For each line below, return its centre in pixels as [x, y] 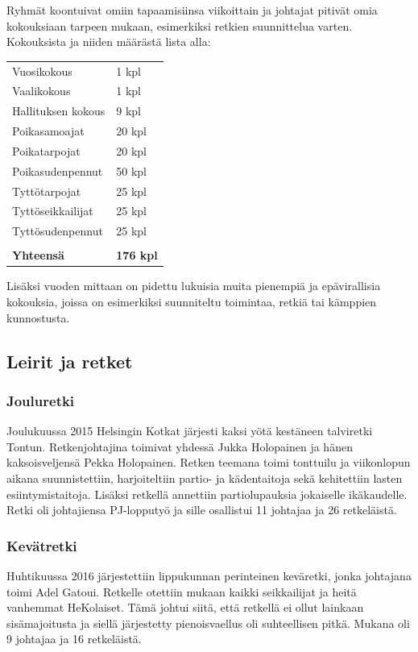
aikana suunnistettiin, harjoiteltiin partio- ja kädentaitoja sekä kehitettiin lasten [205, 478]
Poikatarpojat [46, 150]
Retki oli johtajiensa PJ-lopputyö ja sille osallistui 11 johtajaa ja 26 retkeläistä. [202, 510]
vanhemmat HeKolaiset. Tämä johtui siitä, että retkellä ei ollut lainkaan [185, 607]
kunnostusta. [38, 317]
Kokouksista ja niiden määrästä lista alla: [109, 42]
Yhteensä [38, 255]
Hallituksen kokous [59, 111]
